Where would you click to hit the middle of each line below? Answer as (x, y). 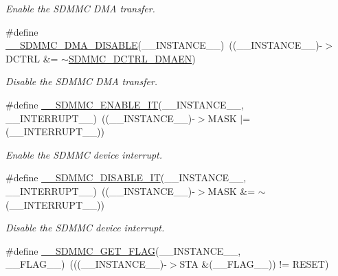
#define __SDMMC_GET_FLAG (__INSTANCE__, (123, 250)
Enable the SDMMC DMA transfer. (80, 8)
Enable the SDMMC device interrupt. (84, 154)
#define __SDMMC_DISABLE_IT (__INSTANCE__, (126, 177)
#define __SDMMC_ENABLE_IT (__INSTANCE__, (125, 104)
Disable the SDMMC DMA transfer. (82, 81)
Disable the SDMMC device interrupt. (85, 228)
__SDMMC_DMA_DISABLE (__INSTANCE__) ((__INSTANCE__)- (164, 45)
